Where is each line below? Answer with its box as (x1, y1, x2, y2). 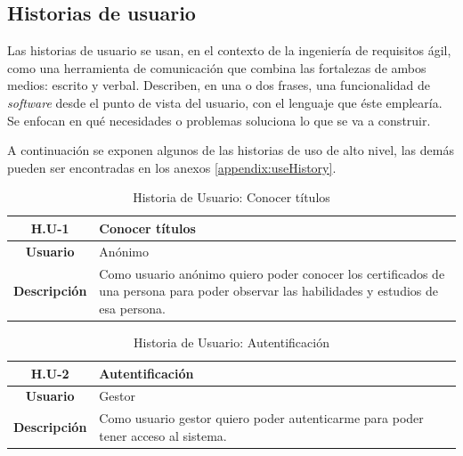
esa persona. (99, 298, 166, 317)
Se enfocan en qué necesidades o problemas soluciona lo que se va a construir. (7, 110, 431, 129)
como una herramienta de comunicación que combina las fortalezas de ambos (7, 58, 426, 77)
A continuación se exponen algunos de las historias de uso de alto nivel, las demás (7, 141, 454, 159)
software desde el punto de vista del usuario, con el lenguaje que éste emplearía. (7, 93, 443, 111)
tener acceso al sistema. (99, 426, 227, 444)
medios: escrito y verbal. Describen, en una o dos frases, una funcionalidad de (7, 76, 430, 94)
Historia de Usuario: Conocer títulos (133, 188, 330, 207)
